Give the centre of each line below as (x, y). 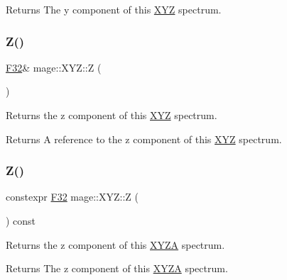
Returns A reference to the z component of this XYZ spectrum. (144, 139)
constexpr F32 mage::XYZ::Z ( (72, 197)
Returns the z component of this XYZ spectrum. (112, 115)
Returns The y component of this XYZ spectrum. (114, 9)
